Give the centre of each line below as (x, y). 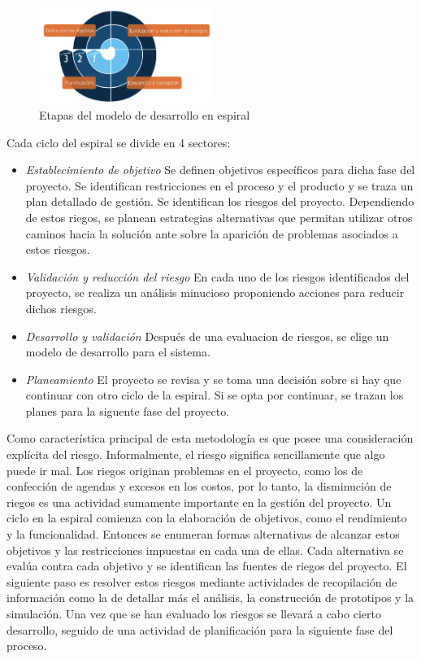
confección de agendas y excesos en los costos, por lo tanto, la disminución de (199, 486)
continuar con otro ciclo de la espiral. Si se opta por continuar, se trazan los (215, 395)
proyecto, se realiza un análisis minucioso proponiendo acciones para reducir (215, 292)
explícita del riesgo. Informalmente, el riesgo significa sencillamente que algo (196, 454)
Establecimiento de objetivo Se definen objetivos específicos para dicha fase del (220, 170)
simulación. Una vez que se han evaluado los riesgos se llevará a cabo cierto (194, 614)
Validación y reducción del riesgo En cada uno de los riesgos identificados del (217, 276)
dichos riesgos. (61, 308)
